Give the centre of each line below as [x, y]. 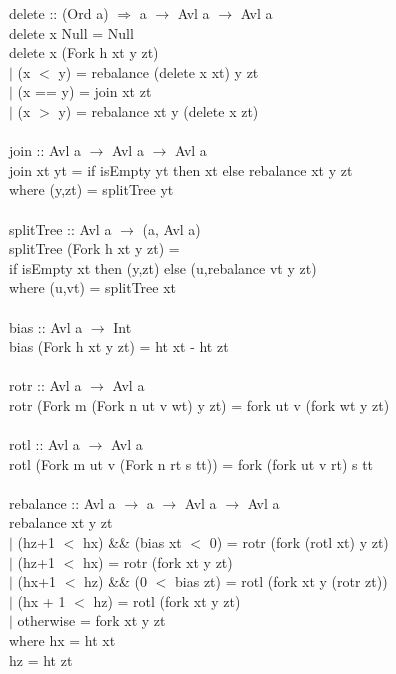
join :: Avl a [45, 150]
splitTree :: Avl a [60, 228]
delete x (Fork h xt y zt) [84, 52]
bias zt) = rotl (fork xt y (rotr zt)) [281, 581]
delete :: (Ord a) [59, 13]
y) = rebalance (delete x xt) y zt [158, 71]
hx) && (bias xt [132, 542]
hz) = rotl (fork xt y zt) [167, 600]
